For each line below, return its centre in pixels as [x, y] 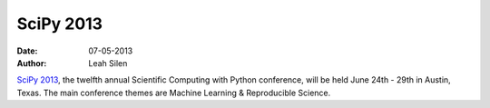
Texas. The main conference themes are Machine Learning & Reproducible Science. [174, 93]
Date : [27, 51]
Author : [32, 63]
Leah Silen [108, 63]
